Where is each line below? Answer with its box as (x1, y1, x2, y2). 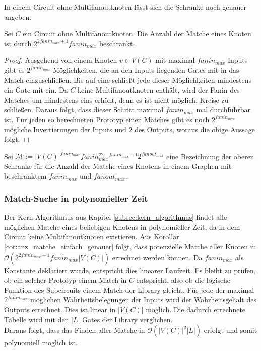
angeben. (4, 11, 32, 22)
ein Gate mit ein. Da (4, 84, 68, 95)
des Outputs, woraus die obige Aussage (135, 124, 255, 134)
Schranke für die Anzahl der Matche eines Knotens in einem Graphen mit (4, 160, 232, 171)
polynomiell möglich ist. (4, 337, 78, 348)
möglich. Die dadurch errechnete (146, 304, 246, 314)
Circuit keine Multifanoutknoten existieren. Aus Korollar (4, 231, 179, 242)
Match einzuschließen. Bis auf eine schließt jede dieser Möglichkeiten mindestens (4, 74, 252, 85)
